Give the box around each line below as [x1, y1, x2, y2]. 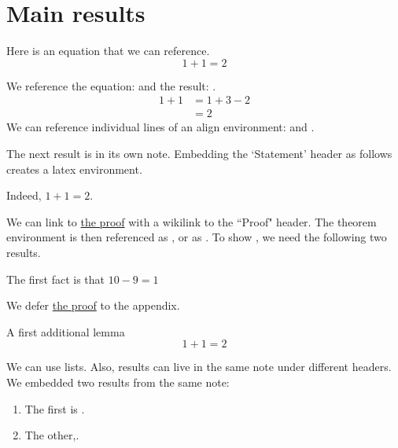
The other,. [24, 427, 79, 443]
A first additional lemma [6, 323, 125, 340]
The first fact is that [6, 270, 105, 287]
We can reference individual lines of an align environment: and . [6, 119, 315, 135]
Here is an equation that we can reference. [6, 42, 210, 59]
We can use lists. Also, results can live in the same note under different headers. [6, 358, 392, 375]
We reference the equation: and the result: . [6, 77, 216, 94]
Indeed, [6, 187, 42, 204]
